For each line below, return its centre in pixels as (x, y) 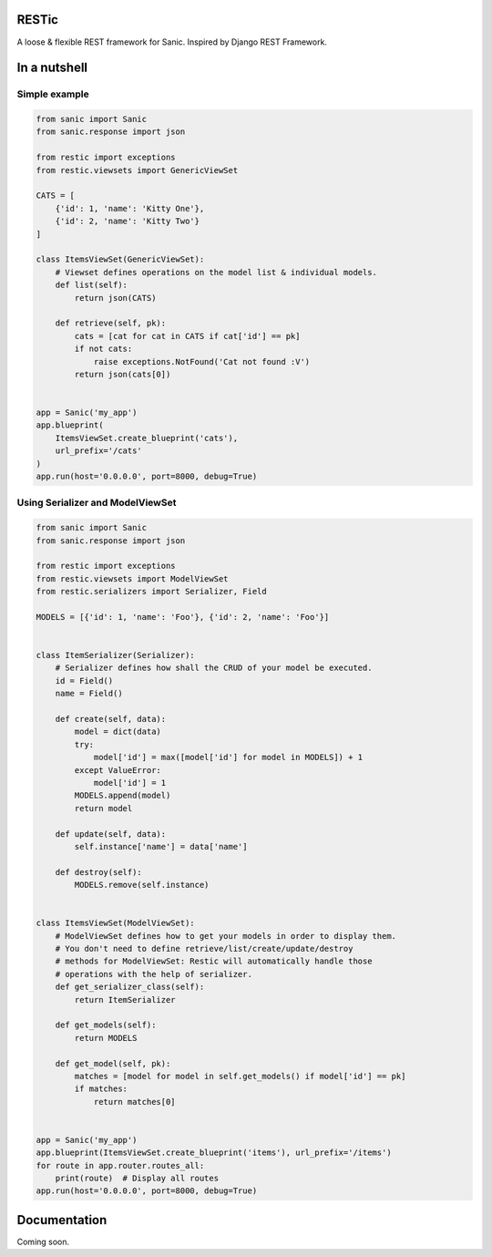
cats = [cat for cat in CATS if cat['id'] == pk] (187, 336)
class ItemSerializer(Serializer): (115, 655)
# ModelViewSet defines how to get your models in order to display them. (225, 936)
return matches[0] (135, 1102)
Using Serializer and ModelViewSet (97, 503)
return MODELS (106, 1038)
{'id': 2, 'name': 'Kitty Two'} (128, 222)
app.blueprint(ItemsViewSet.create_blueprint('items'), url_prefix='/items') (214, 1153)
